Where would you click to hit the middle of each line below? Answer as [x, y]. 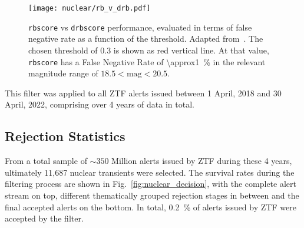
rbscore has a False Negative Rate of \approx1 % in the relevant [147, 61]
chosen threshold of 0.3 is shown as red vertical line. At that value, [149, 50]
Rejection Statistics [65, 136]
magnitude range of [63, 73]
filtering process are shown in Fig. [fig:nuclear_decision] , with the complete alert [151, 184]
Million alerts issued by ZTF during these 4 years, [202, 161]
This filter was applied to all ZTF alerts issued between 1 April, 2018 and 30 [143, 93]
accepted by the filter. [44, 218]
